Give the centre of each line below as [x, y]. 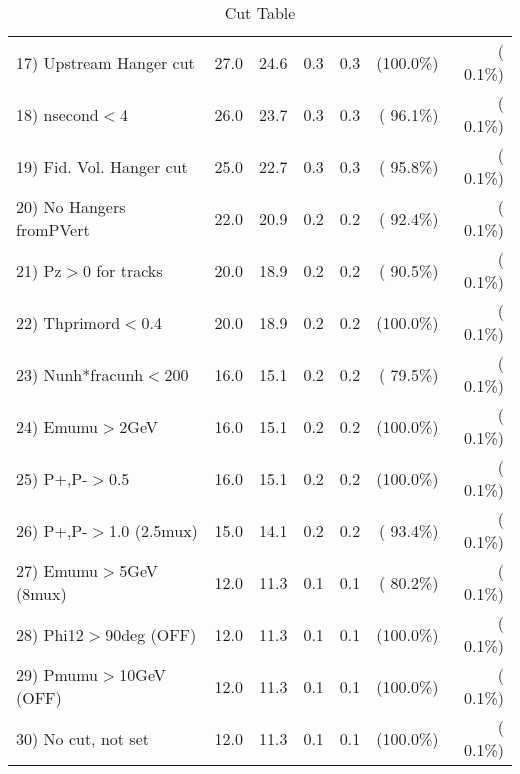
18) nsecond [57, 114]
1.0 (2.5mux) [153, 530]
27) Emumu [57, 570]
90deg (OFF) [151, 634]
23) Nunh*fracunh [80, 374]
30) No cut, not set [82, 738]
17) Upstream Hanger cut [105, 62]
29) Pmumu [57, 674]
